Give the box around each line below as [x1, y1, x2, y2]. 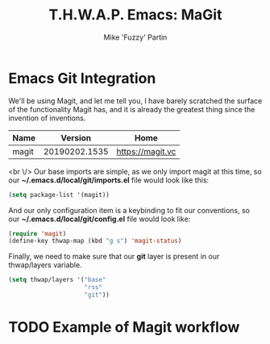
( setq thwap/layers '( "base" [8, 276, 106, 284]
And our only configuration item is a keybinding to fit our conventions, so [8, 205, 250, 215]
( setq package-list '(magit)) [8, 191, 110, 199]
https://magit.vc [116, 145, 177, 157]
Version [60, 132, 92, 143]
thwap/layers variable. [8, 260, 82, 270]
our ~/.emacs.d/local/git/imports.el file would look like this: [8, 175, 210, 185]
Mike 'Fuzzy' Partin [103, 32, 168, 42]
